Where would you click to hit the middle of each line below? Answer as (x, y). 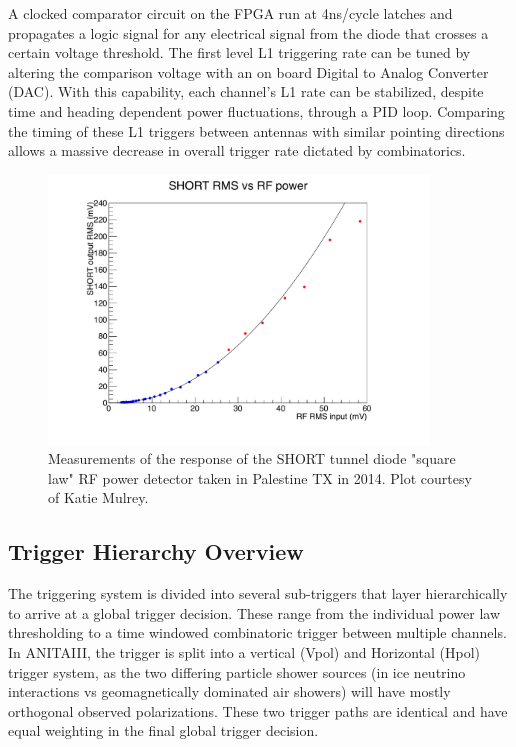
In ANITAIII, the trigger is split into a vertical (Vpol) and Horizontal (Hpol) (244, 651)
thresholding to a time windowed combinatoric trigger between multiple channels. (257, 632)
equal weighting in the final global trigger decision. (163, 730)
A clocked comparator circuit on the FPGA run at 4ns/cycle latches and (230, 13)
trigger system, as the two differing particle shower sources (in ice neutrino (237, 671)
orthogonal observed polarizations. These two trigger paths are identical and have (258, 710)
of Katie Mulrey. (98, 497)
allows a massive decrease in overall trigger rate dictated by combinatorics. (237, 150)
